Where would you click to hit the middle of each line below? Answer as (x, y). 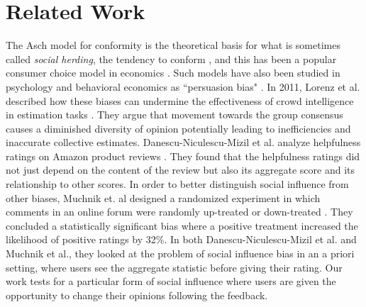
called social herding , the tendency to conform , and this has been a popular (171, 58)
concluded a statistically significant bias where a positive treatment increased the (182, 225)
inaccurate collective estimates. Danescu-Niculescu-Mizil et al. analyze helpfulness (183, 142)
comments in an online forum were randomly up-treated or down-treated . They (179, 212)
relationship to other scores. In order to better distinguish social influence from (177, 184)
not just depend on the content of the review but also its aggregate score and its (181, 170)
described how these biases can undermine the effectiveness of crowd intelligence (180, 100)
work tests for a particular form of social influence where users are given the (171, 281)
